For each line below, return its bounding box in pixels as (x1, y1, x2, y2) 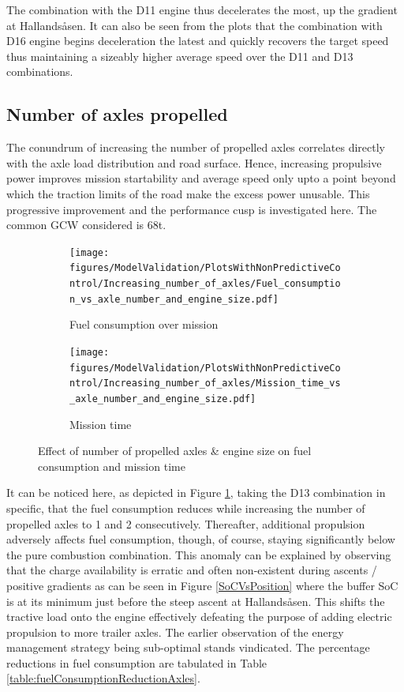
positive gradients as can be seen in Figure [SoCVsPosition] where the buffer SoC (6, 577, 398, 593)
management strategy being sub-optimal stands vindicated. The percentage (6, 639, 370, 656)
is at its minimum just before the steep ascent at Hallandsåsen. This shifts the (6, 592, 385, 609)
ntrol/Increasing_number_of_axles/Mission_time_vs (69, 378, 341, 389)
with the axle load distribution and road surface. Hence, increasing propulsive (6, 154, 382, 171)
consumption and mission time (38, 457, 185, 474)
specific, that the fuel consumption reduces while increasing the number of (6, 499, 365, 516)
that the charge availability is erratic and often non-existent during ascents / (6, 562, 377, 578)
